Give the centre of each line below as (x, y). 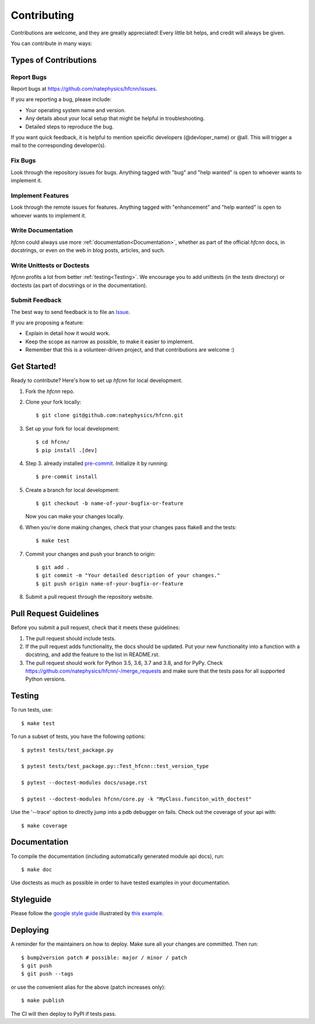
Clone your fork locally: (53, 402)
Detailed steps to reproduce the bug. (69, 126)
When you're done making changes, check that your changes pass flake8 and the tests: (131, 527)
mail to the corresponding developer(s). (58, 146)
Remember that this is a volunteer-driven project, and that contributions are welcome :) (130, 350)
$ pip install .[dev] (66, 450)
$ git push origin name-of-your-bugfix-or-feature (110, 584)
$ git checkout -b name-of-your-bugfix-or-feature (110, 504)
